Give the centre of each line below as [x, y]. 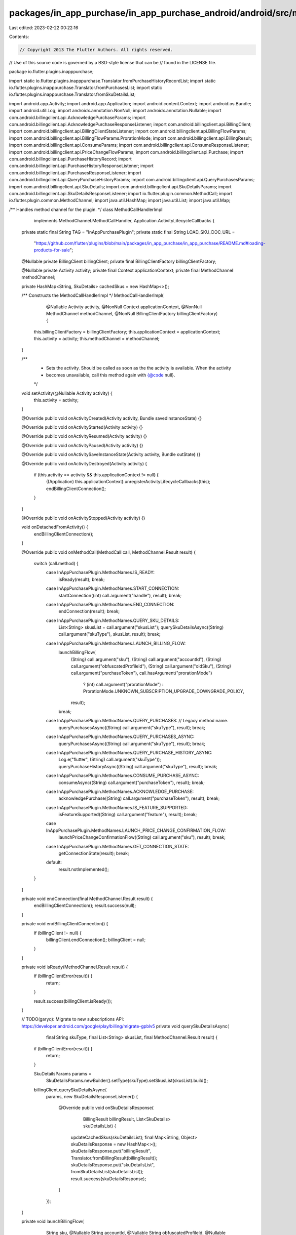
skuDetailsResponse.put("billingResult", [111, 1151]
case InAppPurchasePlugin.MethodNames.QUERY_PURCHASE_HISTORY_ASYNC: [129, 752]
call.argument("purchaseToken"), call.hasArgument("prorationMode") [141, 673]
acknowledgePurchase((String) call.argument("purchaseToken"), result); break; [139, 798]
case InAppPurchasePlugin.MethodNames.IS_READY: [100, 573]
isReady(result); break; [82, 579]
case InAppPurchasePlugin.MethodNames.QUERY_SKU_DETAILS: [113, 620]
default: [54, 863]
